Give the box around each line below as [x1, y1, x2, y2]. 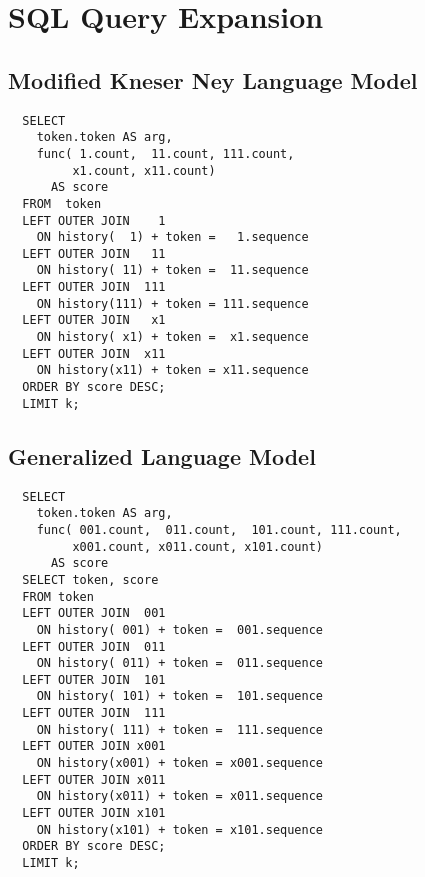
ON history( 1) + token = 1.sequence [36, 230, 309, 245]
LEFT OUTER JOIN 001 [22, 606, 166, 621]
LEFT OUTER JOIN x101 [22, 806, 166, 821]
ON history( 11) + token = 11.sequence [36, 263, 309, 278]
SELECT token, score [22, 572, 159, 587]
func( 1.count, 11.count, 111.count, [36, 146, 295, 161]
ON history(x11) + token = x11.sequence [36, 363, 309, 378]
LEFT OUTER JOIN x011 [22, 772, 166, 787]
